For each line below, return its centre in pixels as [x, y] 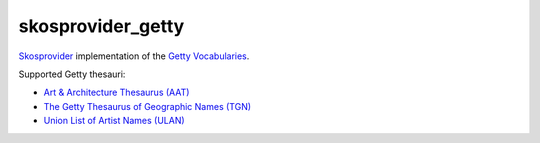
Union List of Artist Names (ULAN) [114, 121]
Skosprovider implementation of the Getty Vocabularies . [134, 56]
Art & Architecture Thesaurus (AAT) [116, 92]
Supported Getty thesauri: [72, 74]
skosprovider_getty [101, 26]
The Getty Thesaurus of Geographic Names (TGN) [147, 106]
